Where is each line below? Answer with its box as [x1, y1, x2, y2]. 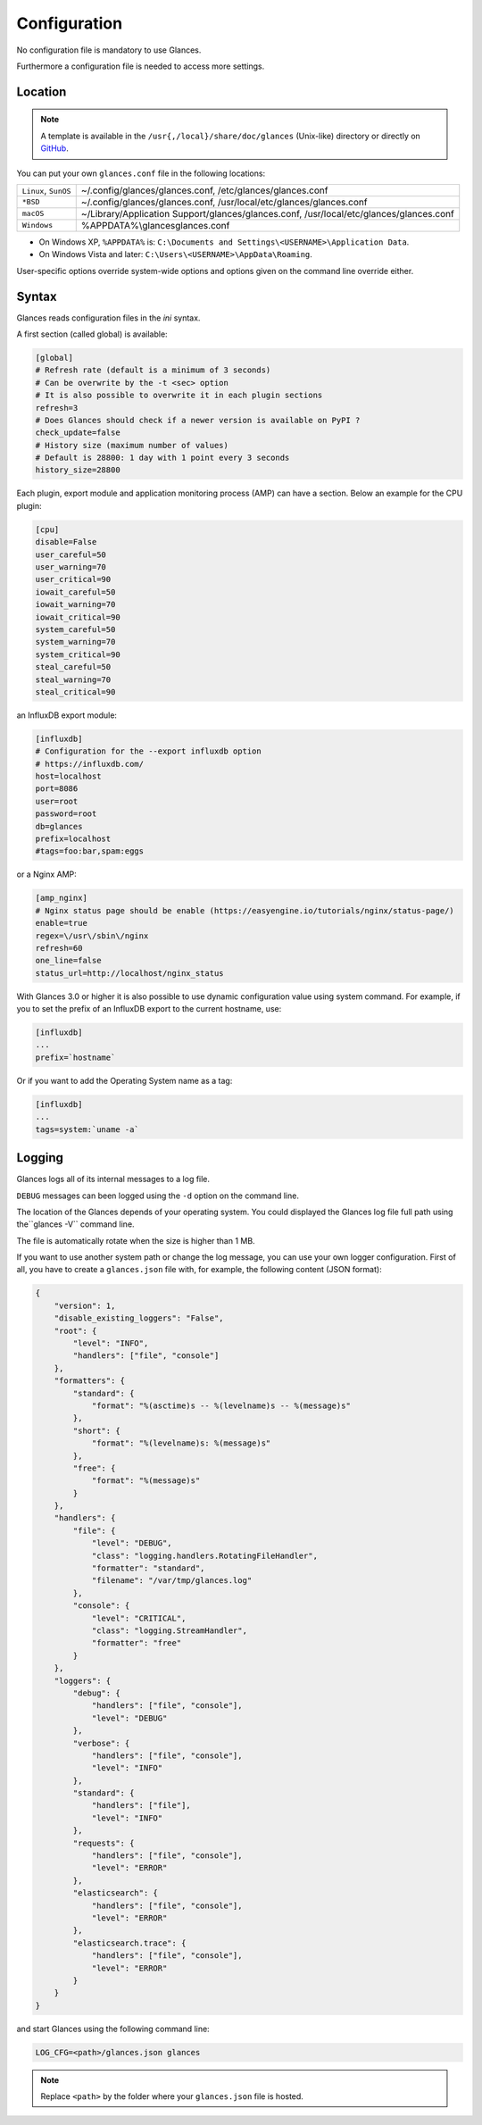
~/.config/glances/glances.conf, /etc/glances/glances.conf [80, 184, 328, 196]
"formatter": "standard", [91, 1563, 205, 1573]
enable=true [35, 918, 88, 929]
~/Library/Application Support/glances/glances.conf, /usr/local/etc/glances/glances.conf [80, 207, 454, 220]
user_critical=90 [35, 574, 112, 585]
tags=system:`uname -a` [35, 1124, 140, 1134]
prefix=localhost [35, 834, 112, 844]
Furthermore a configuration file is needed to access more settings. [16, 61, 265, 71]
